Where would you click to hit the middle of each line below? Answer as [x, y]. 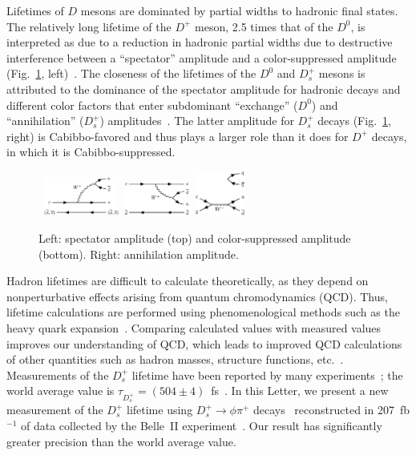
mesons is [342, 73]
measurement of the [55, 410]
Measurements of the [58, 374]
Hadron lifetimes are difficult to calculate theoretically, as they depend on [188, 281]
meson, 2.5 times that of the [264, 26]
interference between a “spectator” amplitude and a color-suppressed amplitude [202, 57]
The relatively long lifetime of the [89, 26]
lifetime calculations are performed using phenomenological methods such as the [203, 312]
